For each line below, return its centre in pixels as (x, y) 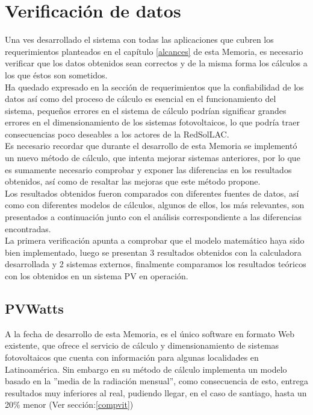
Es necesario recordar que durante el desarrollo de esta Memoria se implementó (151, 146)
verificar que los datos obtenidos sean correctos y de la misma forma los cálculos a (156, 63)
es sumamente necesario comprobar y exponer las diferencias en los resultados (148, 169)
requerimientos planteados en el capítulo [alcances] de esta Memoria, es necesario (154, 51)
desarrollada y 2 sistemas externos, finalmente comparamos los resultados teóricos (156, 264)
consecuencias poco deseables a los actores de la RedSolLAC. (117, 134)
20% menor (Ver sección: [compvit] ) (69, 404)
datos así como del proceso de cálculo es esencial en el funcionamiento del (141, 99)
